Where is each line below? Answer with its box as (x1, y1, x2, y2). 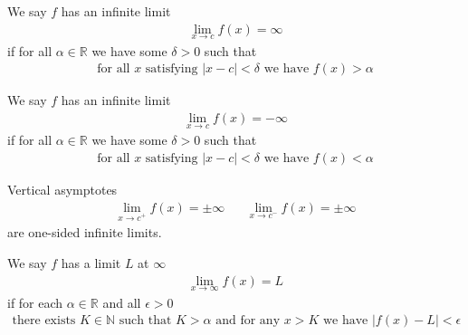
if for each (7, 292, 63, 311)
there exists (12, 314, 76, 328)
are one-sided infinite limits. (7, 223, 162, 242)
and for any (215, 314, 281, 328)
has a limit (61, 253, 121, 272)
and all (102, 292, 141, 311)
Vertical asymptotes (7, 179, 118, 198)
